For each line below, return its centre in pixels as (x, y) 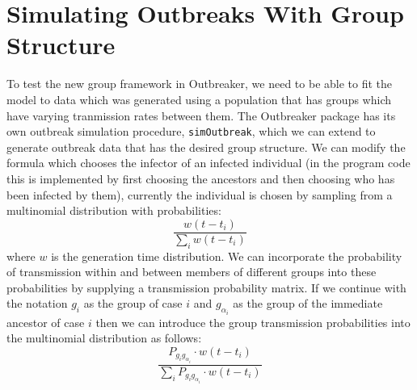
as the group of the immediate (308, 303)
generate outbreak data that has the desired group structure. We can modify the (206, 147)
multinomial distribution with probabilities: (114, 210)
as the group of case (133, 303)
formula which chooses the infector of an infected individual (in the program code (208, 163)
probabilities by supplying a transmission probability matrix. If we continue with (206, 287)
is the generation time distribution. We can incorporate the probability (227, 256)
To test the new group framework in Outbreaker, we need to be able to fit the (200, 84)
